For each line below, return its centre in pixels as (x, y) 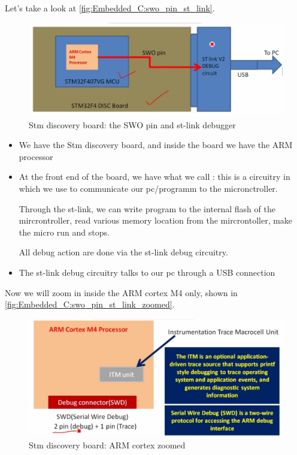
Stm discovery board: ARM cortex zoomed (107, 445)
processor (36, 156)
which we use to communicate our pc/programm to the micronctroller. (148, 189)
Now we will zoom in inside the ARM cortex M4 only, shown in (121, 292)
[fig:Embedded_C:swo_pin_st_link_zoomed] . (90, 304)
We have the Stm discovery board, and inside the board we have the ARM (156, 145)
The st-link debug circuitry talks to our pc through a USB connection (147, 272)
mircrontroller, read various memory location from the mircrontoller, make (156, 220)
